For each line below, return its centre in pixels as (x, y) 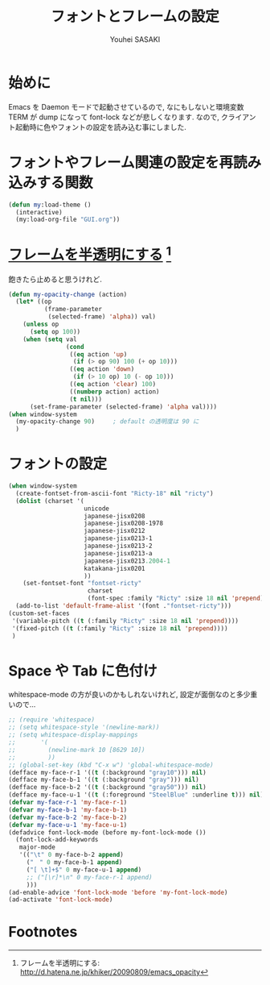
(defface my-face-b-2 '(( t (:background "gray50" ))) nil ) (107, 788)
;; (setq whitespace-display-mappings (73, 735)
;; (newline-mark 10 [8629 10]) (77, 750)
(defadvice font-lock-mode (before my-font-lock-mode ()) (107, 832)
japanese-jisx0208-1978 (123, 524)
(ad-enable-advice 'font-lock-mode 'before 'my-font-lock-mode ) (118, 892)
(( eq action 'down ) (102, 369)
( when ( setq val (50, 339)
